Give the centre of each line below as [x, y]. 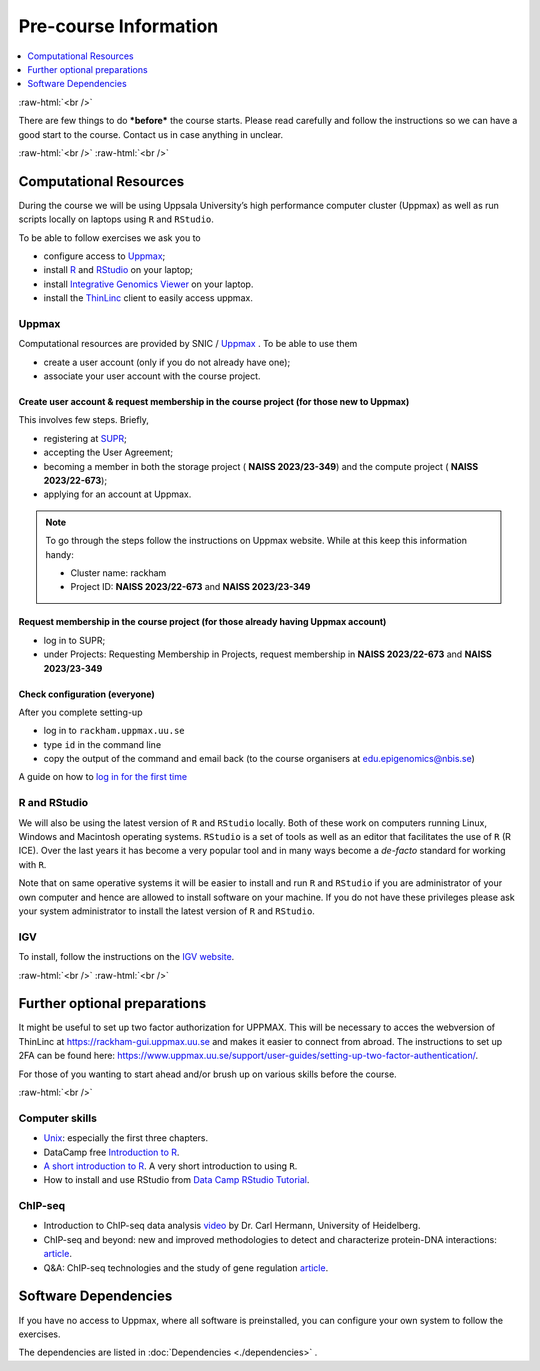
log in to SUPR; [74, 640]
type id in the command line [102, 744]
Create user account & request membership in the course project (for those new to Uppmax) [214, 402]
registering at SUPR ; [85, 438]
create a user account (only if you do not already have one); [167, 362]
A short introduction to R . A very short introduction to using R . [170, 1166]
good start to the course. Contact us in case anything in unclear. [151, 134]
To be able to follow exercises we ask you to [109, 237]
